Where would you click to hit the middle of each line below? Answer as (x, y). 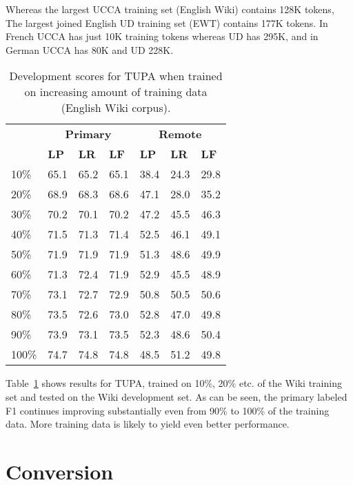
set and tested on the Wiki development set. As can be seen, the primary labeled (176, 396)
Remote (180, 134)
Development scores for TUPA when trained (116, 76)
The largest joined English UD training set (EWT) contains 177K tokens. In (167, 22)
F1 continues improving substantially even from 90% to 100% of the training (168, 410)
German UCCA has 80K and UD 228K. (90, 49)
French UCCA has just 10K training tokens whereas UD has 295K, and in (162, 36)
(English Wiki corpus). (116, 108)
